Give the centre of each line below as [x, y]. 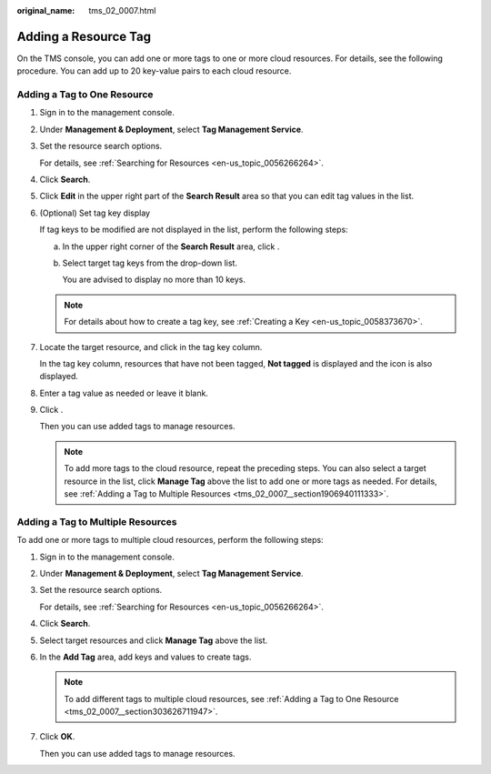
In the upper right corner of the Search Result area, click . [171, 246]
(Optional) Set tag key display [95, 213]
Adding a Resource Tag [84, 36]
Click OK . [57, 737]
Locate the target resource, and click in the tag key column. [151, 347]
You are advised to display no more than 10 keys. [154, 280]
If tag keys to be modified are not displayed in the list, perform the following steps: [194, 230]
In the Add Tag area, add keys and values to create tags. [145, 657]
